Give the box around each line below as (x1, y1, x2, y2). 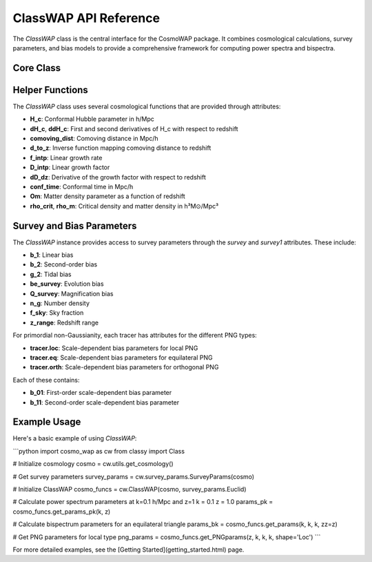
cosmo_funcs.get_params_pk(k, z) (12, 507, 111, 516)
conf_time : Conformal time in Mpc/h (30, 182, 134, 191)
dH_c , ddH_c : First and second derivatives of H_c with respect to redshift (30, 124, 238, 133)
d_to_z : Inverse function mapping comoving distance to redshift (30, 144, 211, 152)
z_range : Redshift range (30, 318, 99, 327)
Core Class (12, 62, 61, 74)
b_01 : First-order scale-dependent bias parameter (30, 389, 172, 397)
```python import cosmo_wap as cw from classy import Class (12, 447, 185, 455)
